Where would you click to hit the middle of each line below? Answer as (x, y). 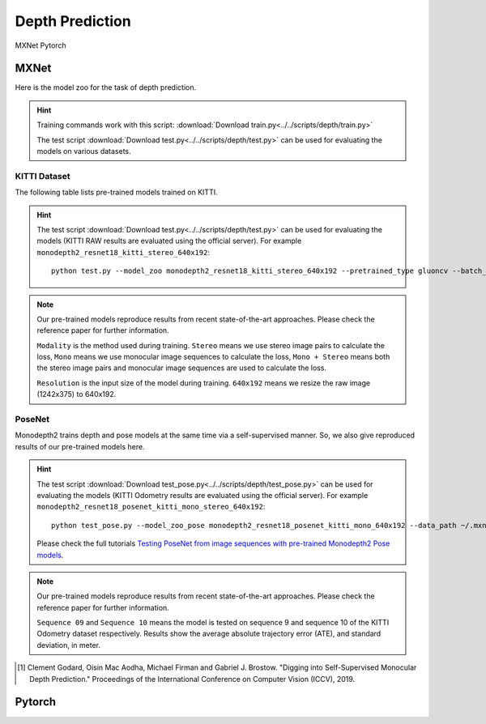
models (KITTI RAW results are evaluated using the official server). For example (169, 241)
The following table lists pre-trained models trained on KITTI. (116, 192)
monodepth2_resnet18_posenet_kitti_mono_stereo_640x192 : (151, 507)
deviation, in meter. (69, 645)
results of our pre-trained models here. (80, 446)
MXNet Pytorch (40, 45)
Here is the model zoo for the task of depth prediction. (106, 87)
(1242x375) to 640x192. (77, 394)
